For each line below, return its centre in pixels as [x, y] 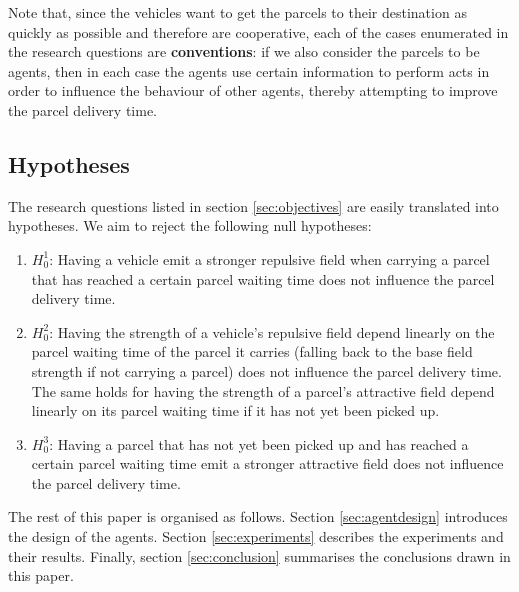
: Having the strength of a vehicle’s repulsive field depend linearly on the [272, 331]
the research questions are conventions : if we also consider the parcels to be [244, 51]
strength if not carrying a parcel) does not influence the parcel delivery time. [266, 370]
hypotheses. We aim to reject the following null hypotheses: [190, 225]
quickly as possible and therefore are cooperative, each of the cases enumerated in [258, 31]
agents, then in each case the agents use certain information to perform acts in [249, 70]
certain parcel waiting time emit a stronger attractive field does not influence [267, 463]
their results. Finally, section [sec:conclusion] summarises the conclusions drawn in [259, 555]
